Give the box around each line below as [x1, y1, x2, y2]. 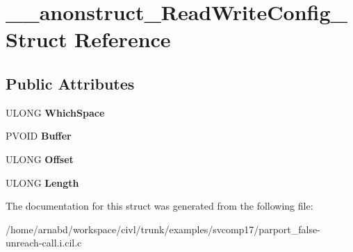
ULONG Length [6, 175, 79, 190]
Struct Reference [6, 25, 171, 53]
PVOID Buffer [6, 128, 72, 143]
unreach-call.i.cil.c [6, 235, 82, 250]
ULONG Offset [6, 151, 74, 166]
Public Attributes [6, 72, 135, 94]
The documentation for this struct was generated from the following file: [6, 199, 313, 213]
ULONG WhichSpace [6, 105, 105, 119]
